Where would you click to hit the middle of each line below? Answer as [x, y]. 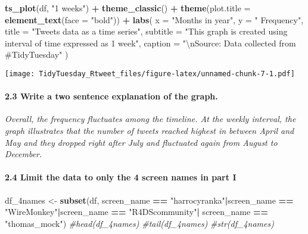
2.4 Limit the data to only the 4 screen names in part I [121, 177]
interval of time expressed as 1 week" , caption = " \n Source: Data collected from [150, 43]
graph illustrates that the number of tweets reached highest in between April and [150, 131]
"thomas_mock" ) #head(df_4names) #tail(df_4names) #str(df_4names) [139, 223]
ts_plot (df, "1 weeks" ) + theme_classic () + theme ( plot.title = [128, 8]
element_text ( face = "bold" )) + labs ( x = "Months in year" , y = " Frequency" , [154, 19]
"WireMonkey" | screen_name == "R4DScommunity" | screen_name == [136, 212]
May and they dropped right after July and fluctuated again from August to [141, 142]
